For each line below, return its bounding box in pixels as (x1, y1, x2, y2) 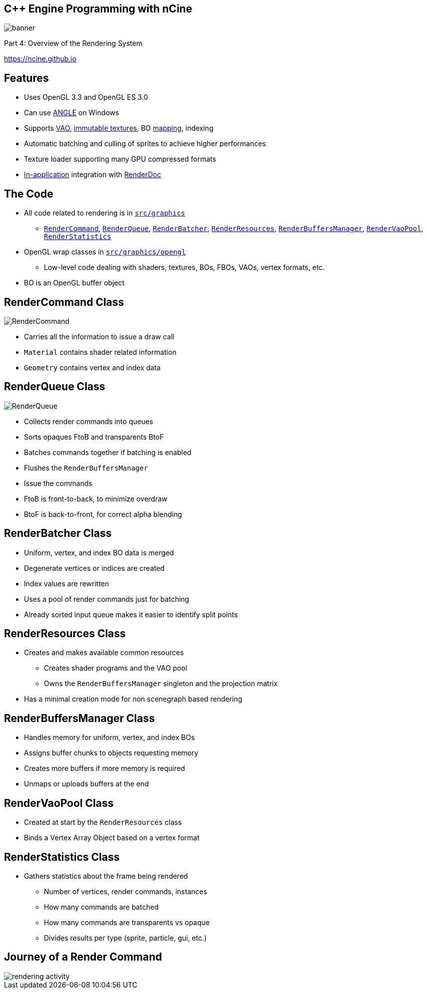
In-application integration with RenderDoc (24, 170, 161, 179)
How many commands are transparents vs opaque (44, 918, 210, 927)
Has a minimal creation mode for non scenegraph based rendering (24, 695, 242, 704)
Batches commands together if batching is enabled (24, 448, 192, 457)
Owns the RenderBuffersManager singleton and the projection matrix (44, 679, 278, 688)
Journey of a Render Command (4, 951, 162, 964)
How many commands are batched (44, 903, 159, 912)
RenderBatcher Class (4, 527, 112, 540)
